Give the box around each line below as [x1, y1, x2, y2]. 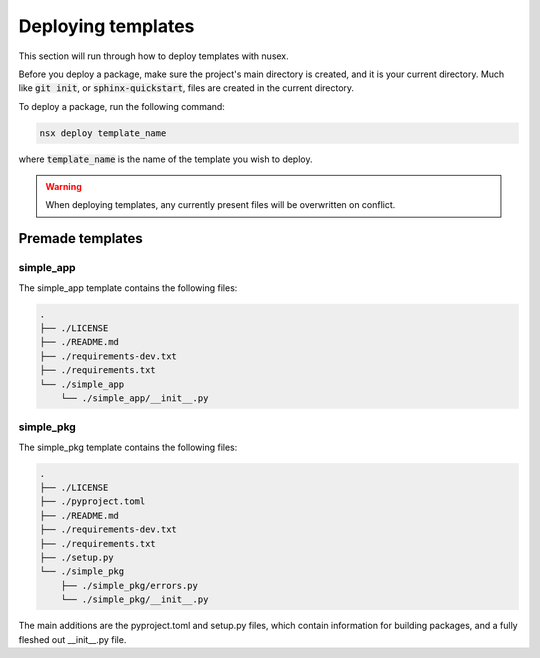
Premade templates [18, 230, 144, 247]
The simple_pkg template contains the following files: [18, 441, 238, 453]
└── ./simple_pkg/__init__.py [60, 594, 209, 605]
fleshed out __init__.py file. [18, 633, 127, 645]
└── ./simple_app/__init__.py [60, 392, 209, 404]
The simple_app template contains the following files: [18, 281, 238, 294]
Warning [45, 181, 82, 193]
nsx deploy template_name [39, 127, 167, 139]
